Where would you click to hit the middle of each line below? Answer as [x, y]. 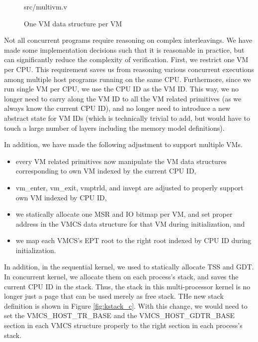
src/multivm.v [45, 6]
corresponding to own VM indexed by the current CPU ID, [106, 171]
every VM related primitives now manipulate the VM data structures [121, 161]
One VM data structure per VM [73, 23]
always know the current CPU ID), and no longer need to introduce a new [117, 108]
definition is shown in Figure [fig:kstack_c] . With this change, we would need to [126, 305]
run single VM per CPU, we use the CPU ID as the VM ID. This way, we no [122, 89]
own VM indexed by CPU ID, [61, 197]
